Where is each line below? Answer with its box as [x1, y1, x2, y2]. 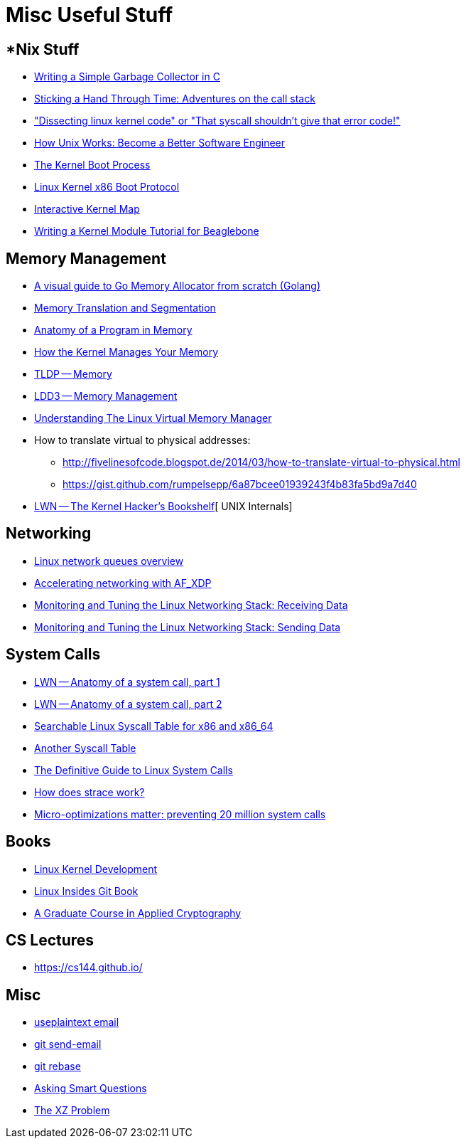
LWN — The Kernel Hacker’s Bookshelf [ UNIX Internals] [34, 500, 293, 513]
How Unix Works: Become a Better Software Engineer [34, 137, 286, 149]
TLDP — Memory [34, 368, 112, 381]
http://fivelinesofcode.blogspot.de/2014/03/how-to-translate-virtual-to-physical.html [63, 456, 460, 469]
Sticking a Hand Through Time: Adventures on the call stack [34, 92, 315, 105]
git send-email [34, 1038, 102, 1051]
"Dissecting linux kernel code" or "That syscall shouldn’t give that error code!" [34, 115, 401, 127]
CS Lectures [6, 931, 94, 949]
